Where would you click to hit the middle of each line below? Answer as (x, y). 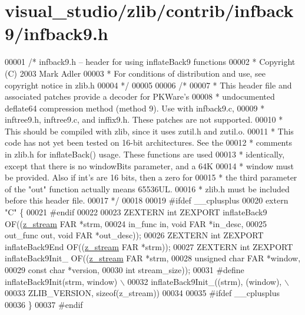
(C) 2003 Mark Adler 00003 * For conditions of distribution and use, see (135, 73)
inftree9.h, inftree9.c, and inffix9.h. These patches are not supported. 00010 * (144, 119)
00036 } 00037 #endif (44, 304)
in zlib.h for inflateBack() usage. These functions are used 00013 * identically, (145, 154)
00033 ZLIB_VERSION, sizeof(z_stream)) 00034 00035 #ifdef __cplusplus (142, 293)
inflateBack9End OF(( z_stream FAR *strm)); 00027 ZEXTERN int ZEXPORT (149, 246)
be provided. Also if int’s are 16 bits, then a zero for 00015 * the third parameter (151, 177)
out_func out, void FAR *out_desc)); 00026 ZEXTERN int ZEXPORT (134, 235)
